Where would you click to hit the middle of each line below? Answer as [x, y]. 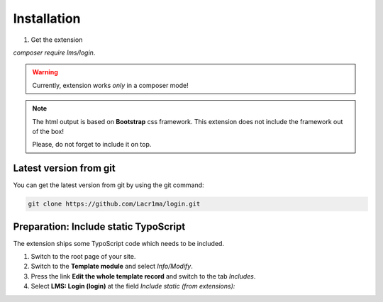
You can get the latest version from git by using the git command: [109, 185]
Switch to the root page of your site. [83, 257]
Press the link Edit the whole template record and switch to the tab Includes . [143, 276]
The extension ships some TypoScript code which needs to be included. [119, 243]
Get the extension [57, 40]
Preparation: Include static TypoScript [99, 226]
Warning [45, 72]
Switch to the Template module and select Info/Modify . [112, 267]
